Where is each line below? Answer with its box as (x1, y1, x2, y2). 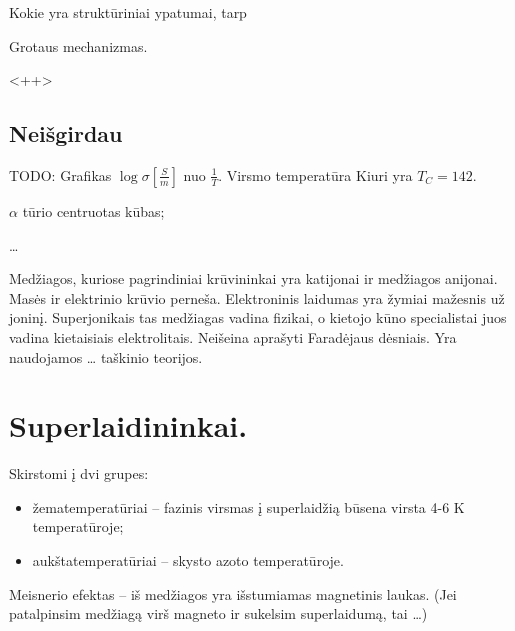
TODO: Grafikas (9, 164, 112, 185)
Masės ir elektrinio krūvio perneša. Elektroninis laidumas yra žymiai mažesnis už (9, 287, 505, 308)
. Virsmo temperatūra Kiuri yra (218, 164, 413, 185)
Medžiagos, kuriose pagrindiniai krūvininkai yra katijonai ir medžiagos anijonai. (9, 268, 498, 289)
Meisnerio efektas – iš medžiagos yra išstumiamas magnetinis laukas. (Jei (9, 583, 457, 604)
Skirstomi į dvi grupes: (9, 463, 149, 484)
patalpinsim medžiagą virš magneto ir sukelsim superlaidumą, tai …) (9, 603, 428, 624)
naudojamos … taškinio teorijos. (9, 346, 203, 367)
